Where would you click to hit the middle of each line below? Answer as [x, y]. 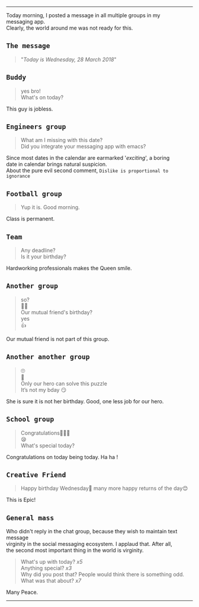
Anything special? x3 [46, 568]
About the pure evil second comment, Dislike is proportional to [87, 170]
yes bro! [31, 91]
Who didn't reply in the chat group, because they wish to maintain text [92, 532]
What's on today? [42, 97]
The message [28, 46]
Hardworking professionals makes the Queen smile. [69, 268]
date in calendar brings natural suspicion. [57, 165]
